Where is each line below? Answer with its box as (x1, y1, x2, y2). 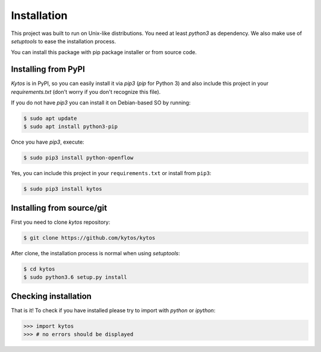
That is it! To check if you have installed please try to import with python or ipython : (11, 306, 216, 314)
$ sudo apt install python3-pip (23, 123, 118, 130)
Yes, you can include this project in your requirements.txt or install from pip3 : (11, 170, 212, 177)
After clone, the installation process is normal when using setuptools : (11, 249, 181, 256)
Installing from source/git (11, 202, 107, 213)
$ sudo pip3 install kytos (23, 186, 102, 192)
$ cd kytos (23, 265, 55, 272)
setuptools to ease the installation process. (11, 37, 117, 45)
